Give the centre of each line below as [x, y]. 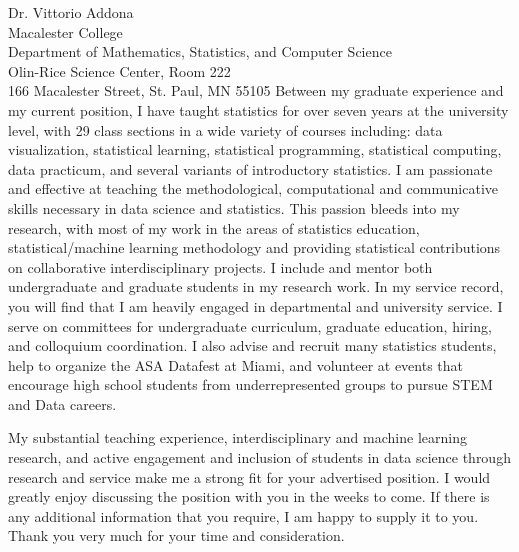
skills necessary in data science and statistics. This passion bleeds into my [234, 207]
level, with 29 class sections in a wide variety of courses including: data [225, 129]
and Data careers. [62, 403]
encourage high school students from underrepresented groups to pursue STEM [250, 384]
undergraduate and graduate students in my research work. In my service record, [256, 286]
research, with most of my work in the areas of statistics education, [214, 227]
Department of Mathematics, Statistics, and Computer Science [200, 51]
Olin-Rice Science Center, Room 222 [119, 70]
